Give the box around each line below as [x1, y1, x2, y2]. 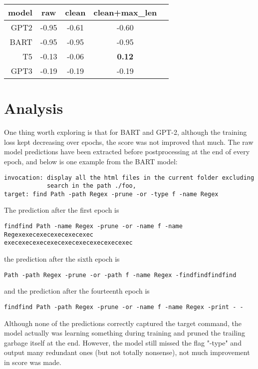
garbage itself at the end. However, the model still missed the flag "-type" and [4, 337, 242, 348]
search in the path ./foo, [46, 182, 136, 190]
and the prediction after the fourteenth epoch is [4, 286, 150, 296]
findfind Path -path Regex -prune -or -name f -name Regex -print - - [4, 303, 244, 311]
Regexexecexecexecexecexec [4, 231, 93, 238]
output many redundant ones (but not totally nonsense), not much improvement [4, 347, 250, 358]
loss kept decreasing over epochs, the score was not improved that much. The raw [4, 136, 254, 147]
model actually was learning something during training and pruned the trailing [4, 328, 246, 338]
